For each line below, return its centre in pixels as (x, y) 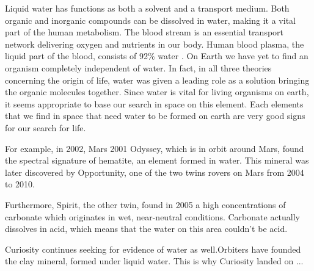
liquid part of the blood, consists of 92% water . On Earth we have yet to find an (157, 56)
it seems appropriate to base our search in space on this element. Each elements (154, 103)
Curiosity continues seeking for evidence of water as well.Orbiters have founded (153, 249)
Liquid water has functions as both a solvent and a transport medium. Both (147, 8)
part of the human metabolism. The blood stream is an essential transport (144, 32)
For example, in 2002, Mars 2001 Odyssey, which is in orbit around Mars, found (155, 148)
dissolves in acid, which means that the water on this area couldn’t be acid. (146, 229)
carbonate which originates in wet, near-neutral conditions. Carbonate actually (152, 216)
